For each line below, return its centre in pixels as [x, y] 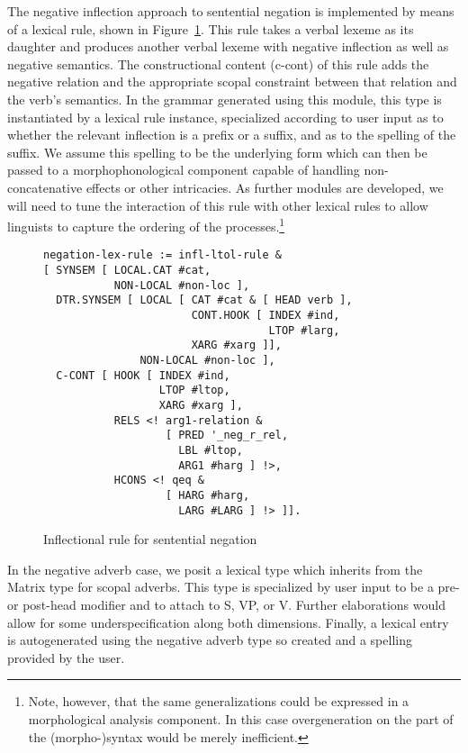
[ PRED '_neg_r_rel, [227, 435]
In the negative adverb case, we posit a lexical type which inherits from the [215, 569]
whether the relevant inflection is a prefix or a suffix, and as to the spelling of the [232, 135]
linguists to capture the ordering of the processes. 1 [146, 225]
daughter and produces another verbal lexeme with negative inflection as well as [228, 46]
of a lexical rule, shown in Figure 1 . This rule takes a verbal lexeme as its [211, 28]
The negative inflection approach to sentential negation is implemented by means [231, 11]
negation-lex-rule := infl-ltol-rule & [162, 255]
